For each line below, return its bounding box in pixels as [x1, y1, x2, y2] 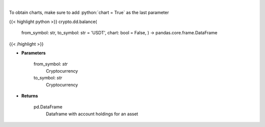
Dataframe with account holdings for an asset [46, 111, 138, 117]
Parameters [21, 50, 46, 56]
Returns [21, 93, 38, 99]
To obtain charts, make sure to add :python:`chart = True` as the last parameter [9, 10, 169, 16]
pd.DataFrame [33, 104, 63, 110]
